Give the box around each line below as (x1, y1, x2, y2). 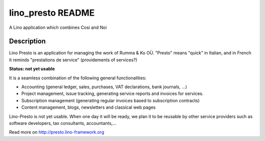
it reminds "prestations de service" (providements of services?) (9, 57, 137, 63)
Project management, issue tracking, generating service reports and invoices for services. (21, 91, 204, 96)
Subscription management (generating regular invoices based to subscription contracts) (21, 97, 200, 103)
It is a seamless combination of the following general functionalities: (9, 75, 147, 81)
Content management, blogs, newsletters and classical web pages (21, 104, 156, 110)
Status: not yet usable (9, 66, 55, 72)
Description (9, 37, 46, 46)
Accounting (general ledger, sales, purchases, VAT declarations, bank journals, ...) (21, 84, 187, 90)
